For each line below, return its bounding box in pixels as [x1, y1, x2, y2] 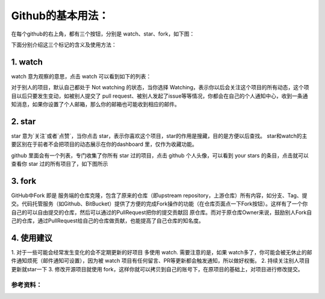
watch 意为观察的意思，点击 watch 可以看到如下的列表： [11, 72, 152, 80]
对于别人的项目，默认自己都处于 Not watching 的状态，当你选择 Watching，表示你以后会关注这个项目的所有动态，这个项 [11, 84, 309, 91]
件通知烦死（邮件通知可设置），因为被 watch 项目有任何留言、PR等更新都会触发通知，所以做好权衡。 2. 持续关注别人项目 [11, 257, 310, 265]
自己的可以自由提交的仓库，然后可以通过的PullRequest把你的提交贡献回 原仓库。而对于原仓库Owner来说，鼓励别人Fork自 [11, 209, 312, 216]
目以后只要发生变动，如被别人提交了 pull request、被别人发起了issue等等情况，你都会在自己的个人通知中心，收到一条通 [11, 92, 308, 99]
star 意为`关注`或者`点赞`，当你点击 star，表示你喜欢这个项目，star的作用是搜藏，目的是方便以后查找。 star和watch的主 [11, 132, 308, 139]
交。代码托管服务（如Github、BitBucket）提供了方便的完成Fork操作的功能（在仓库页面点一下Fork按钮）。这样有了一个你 [11, 200, 308, 207]
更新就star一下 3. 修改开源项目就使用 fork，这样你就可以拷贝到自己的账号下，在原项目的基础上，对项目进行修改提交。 [11, 265, 303, 272]
